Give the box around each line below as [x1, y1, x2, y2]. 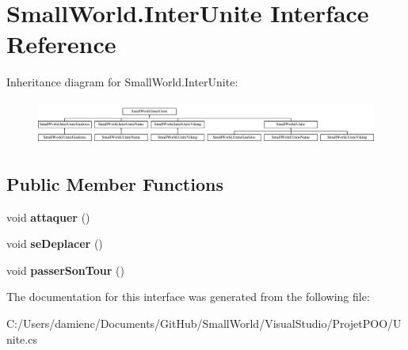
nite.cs [6, 330, 37, 347]
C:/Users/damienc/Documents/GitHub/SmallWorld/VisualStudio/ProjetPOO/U [6, 315, 402, 332]
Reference [6, 28, 116, 60]
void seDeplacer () [6, 235, 103, 252]
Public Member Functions [6, 171, 223, 196]
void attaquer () [6, 208, 90, 225]
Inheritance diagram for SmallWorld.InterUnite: [6, 74, 238, 90]
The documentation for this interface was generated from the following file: [6, 288, 370, 305]
